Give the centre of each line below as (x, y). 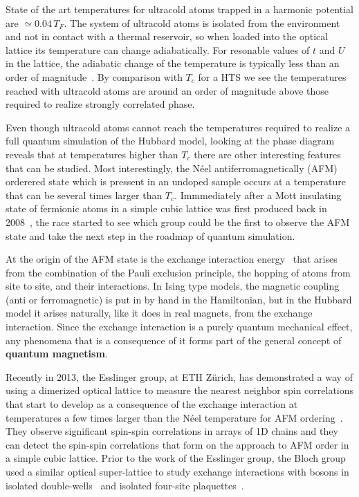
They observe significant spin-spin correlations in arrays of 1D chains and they (172, 431)
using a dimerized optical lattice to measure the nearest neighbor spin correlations (180, 390)
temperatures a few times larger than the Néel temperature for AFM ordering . (174, 417)
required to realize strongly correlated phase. (100, 104)
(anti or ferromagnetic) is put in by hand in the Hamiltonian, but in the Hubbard (179, 299)
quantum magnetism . (57, 354)
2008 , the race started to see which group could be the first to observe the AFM (178, 222)
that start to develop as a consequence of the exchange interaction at (152, 404)
